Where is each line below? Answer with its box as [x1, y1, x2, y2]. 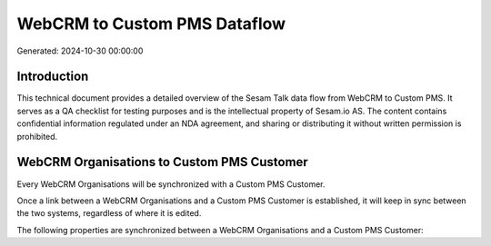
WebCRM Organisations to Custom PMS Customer [16, 154, 308, 170]
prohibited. [16, 131, 58, 142]
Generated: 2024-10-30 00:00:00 [16, 45, 144, 56]
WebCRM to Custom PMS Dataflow [16, 14, 286, 34]
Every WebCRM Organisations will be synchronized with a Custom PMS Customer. [16, 178, 326, 190]
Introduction [16, 69, 89, 84]
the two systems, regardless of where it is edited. [16, 208, 202, 219]
